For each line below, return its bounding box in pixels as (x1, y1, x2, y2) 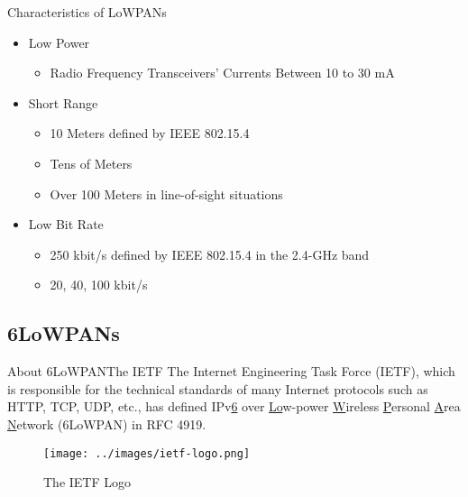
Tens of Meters (50, 153, 133, 172)
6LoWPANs (7, 319, 120, 347)
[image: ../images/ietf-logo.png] (43, 446, 251, 460)
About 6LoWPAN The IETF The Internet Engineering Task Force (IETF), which (7, 362, 455, 381)
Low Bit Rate (28, 215, 104, 234)
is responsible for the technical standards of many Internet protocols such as (7, 379, 428, 398)
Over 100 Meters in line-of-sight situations (50, 184, 283, 203)
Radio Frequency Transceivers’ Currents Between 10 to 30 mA (50, 63, 395, 82)
